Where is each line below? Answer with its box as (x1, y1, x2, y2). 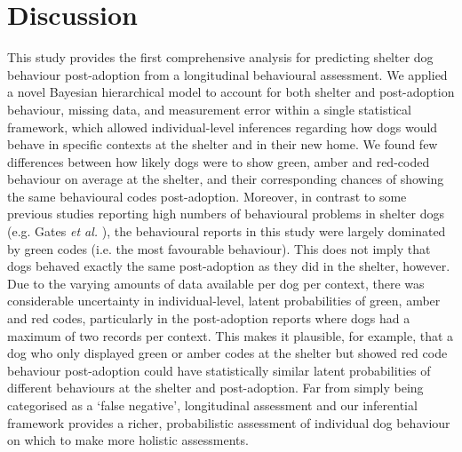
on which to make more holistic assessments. (7, 431, 249, 449)
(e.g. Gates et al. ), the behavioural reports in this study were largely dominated (7, 222, 446, 241)
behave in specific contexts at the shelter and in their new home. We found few (7, 135, 438, 154)
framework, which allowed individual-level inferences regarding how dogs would (7, 117, 438, 136)
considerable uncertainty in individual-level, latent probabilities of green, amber (7, 291, 441, 310)
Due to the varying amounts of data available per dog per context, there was (7, 274, 425, 292)
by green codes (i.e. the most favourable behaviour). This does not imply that (7, 239, 431, 258)
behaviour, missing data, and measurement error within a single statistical (7, 99, 411, 118)
